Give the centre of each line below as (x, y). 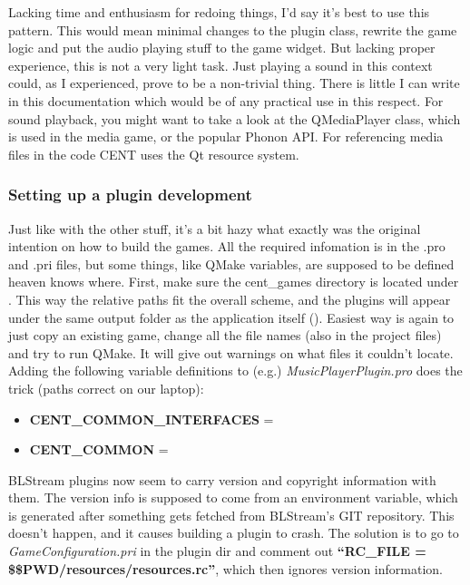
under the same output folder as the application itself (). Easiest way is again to (231, 317)
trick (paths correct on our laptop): (106, 388)
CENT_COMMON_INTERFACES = (152, 419)
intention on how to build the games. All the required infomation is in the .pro (227, 246)
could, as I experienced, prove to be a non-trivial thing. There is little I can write (234, 83)
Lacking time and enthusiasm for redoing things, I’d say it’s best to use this (219, 12)
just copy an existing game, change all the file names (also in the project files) (225, 335)
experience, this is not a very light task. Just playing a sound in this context (220, 65)
